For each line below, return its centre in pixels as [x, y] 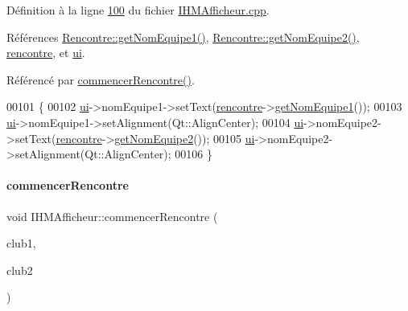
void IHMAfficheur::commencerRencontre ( [112, 216]
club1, [21, 243]
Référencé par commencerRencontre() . [101, 79]
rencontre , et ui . [46, 53]
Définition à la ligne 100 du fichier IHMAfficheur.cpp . [138, 10]
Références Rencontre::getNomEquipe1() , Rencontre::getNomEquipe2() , [183, 37]
